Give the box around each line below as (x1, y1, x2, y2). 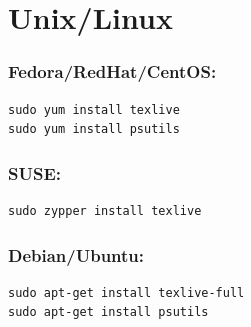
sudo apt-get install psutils (8, 305, 209, 320)
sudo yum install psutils (8, 122, 180, 137)
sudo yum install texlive (8, 102, 180, 117)
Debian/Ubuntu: (8, 242, 145, 267)
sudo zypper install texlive (8, 204, 202, 218)
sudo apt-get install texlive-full (8, 285, 245, 300)
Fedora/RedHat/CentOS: (8, 59, 217, 84)
